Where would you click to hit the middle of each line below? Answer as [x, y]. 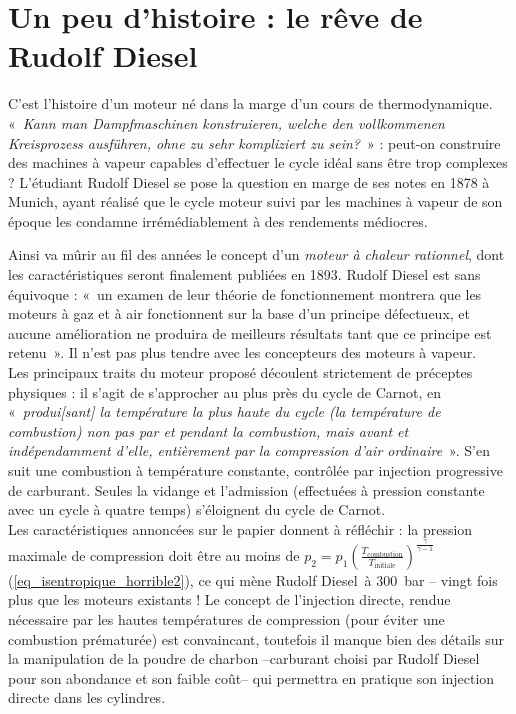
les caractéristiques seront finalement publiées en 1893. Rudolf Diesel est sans [244, 274]
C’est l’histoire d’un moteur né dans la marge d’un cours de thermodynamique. [250, 103]
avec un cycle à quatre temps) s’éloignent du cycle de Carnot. [197, 509]
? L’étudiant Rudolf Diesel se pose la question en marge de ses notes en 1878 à [249, 181]
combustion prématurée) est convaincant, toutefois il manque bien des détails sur [256, 638]
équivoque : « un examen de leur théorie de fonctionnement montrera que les [245, 293]
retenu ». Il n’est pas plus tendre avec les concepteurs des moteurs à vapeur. [242, 352]
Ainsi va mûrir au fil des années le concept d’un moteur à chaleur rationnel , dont [256, 254]
